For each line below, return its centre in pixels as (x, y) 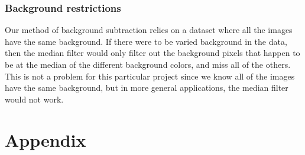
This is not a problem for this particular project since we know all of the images (150, 76)
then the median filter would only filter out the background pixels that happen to (152, 53)
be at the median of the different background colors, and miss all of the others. (148, 64)
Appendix (46, 139)
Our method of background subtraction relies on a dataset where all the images (149, 30)
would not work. (34, 99)
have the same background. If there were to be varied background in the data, (146, 41)
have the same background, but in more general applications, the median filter (147, 88)
